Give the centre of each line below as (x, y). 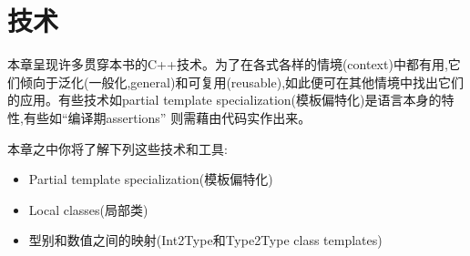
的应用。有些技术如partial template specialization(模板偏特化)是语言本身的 (225, 100)
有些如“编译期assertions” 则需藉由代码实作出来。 (167, 117)
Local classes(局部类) (88, 209)
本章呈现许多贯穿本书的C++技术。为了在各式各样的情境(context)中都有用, (228, 64)
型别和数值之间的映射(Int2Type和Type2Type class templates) (205, 240)
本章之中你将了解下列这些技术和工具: (117, 148)
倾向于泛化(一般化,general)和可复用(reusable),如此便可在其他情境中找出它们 (242, 82)
